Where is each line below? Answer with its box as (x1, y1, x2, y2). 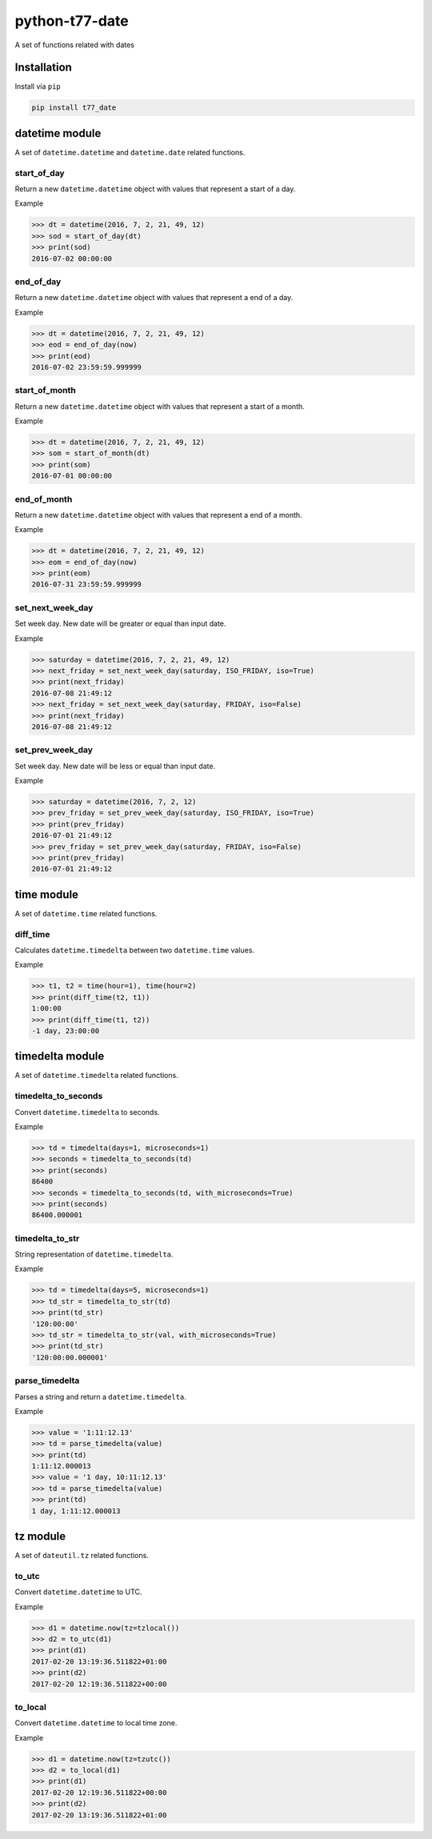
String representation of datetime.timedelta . (14, 1249, 174, 1260)
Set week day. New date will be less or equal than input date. (14, 761, 216, 771)
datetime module (14, 126, 102, 140)
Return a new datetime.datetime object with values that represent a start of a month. (14, 401, 306, 411)
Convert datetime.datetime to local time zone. (14, 1718, 178, 1728)
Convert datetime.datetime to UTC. (14, 1587, 142, 1597)
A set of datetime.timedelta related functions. (14, 1071, 179, 1080)
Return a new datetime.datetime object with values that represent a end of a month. (14, 510, 303, 519)
